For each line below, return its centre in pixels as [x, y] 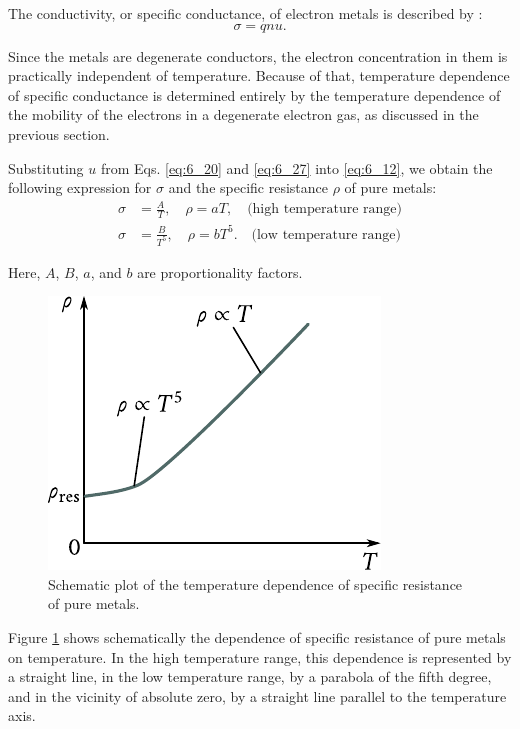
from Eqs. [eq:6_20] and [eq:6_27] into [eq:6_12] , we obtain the [296, 167]
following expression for [80, 187]
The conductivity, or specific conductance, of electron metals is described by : [245, 13]
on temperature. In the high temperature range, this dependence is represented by [260, 656]
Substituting [46, 167]
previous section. [59, 133]
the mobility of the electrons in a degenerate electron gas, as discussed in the [243, 114]
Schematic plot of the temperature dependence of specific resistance [255, 583]
